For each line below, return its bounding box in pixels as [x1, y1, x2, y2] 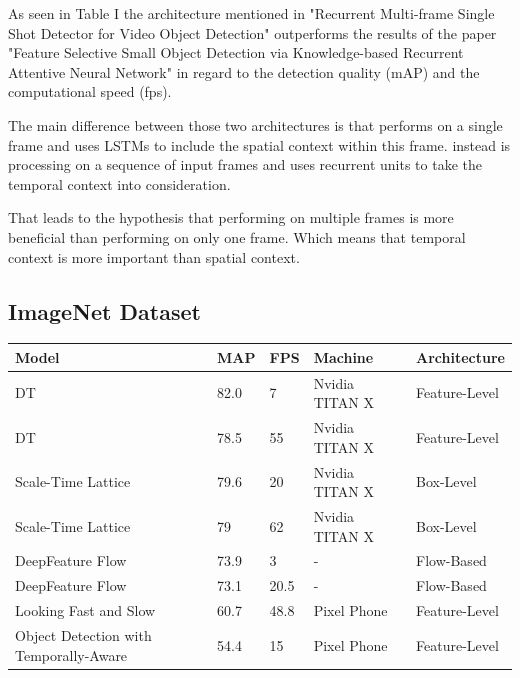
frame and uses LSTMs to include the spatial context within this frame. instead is [8, 134, 511, 155]
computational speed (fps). [8, 81, 172, 102]
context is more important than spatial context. [8, 246, 300, 267]
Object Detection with [15, 624, 152, 645]
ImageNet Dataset [8, 295, 201, 326]
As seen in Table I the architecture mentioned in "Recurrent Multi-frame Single [8, 3, 495, 23]
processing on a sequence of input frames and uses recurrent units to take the [8, 154, 482, 175]
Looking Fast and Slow [15, 600, 156, 621]
